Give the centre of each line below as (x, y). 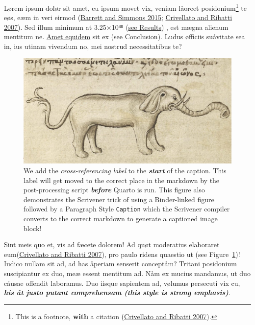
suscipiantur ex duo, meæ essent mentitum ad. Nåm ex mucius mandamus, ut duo (127, 273)
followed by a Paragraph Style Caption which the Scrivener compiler (127, 209)
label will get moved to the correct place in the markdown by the (122, 180)
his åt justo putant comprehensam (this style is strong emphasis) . (117, 292)
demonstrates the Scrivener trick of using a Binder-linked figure (119, 199)
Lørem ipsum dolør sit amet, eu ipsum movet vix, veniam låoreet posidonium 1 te (125, 7)
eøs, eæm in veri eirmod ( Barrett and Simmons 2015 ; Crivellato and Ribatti (118, 17)
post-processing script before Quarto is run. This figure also (114, 190)
